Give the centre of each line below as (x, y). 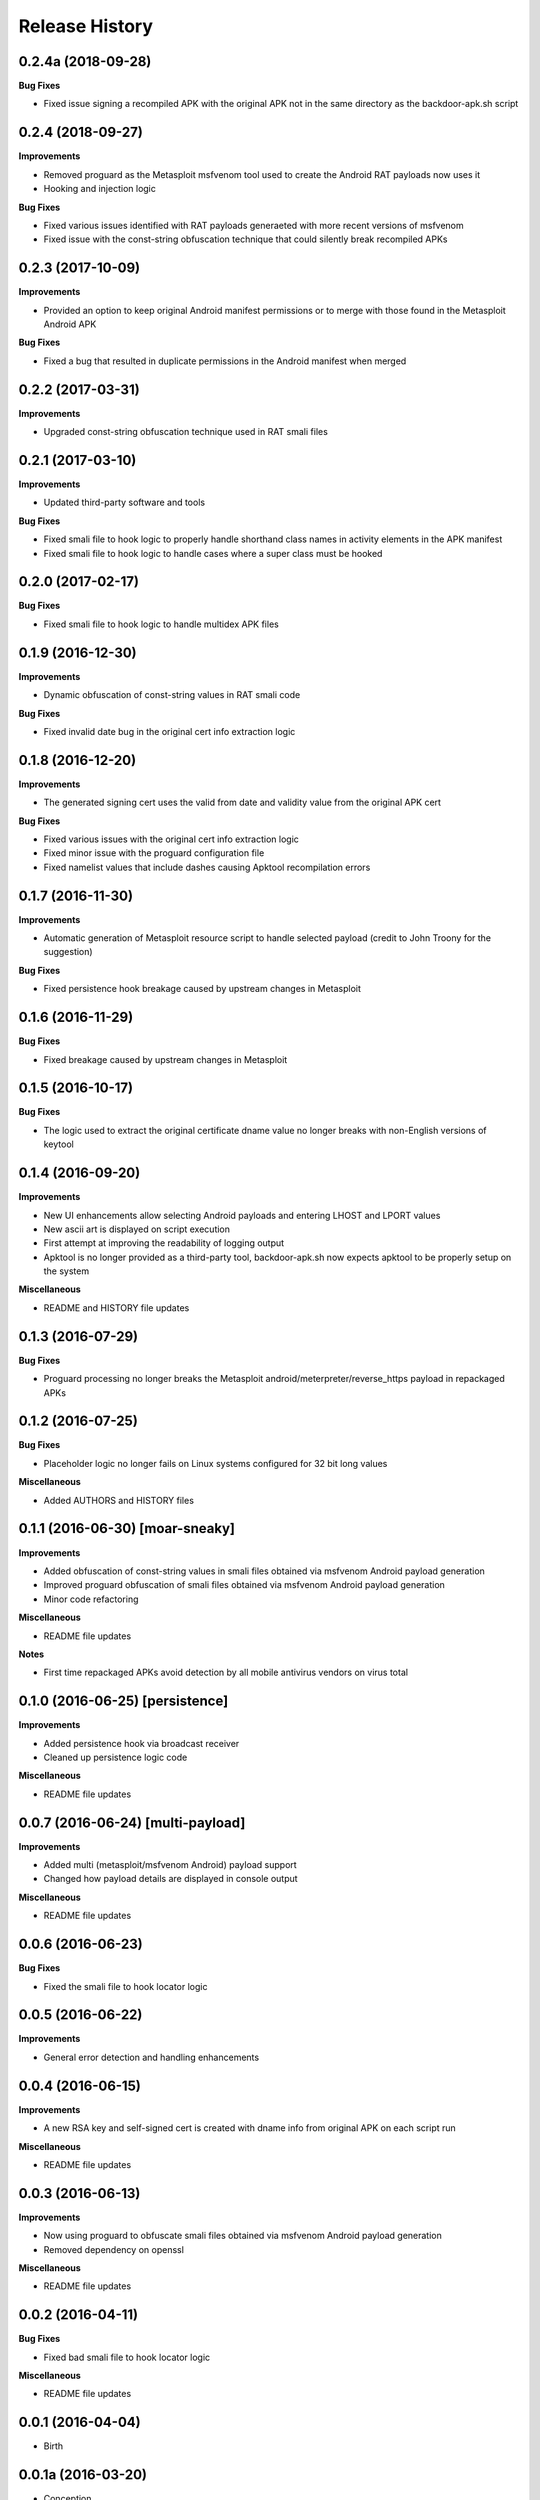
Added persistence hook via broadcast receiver (141, 1743)
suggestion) (68, 952)
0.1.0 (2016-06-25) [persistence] (123, 1701)
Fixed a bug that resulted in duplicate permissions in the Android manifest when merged (225, 361)
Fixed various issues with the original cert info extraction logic (171, 839)
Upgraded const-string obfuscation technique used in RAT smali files (186, 432)
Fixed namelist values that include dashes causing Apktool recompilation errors (207, 867)
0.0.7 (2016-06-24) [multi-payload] (132, 1822)
